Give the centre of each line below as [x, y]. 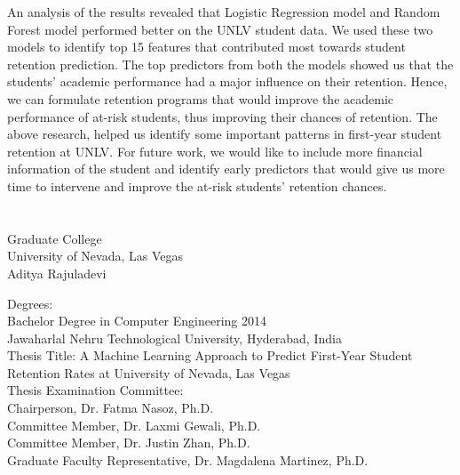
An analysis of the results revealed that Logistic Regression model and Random [224, 12]
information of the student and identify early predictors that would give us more [226, 169]
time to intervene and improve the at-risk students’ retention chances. [197, 185]
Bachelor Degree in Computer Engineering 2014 [137, 321]
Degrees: [30, 303]
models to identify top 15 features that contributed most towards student [206, 47]
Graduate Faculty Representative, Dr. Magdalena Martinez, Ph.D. [188, 459]
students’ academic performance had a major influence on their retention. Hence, [227, 81]
